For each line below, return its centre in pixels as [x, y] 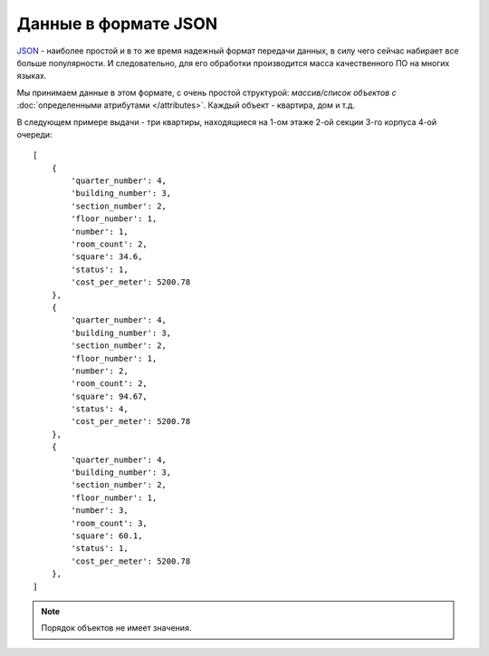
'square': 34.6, [107, 257]
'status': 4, [100, 409]
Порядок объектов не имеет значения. [116, 628]
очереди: [35, 134]
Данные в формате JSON [117, 24]
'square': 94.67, [110, 396]
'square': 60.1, [107, 536]
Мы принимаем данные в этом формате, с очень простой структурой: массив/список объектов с [207, 92]
